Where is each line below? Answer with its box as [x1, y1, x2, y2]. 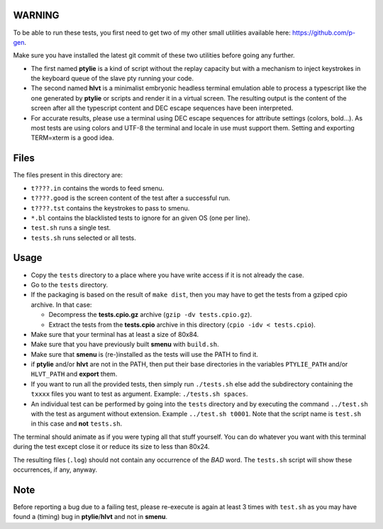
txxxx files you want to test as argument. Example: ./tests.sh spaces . [30, 390, 248, 399]
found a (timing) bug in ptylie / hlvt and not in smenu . [13, 513, 168, 521]
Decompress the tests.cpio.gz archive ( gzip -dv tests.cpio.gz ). [48, 311, 252, 319]
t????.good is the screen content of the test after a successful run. [30, 194, 231, 202]
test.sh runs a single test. [30, 223, 111, 232]
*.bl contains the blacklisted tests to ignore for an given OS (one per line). [30, 213, 250, 222]
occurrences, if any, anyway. [13, 465, 98, 474]
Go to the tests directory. [30, 280, 109, 289]
